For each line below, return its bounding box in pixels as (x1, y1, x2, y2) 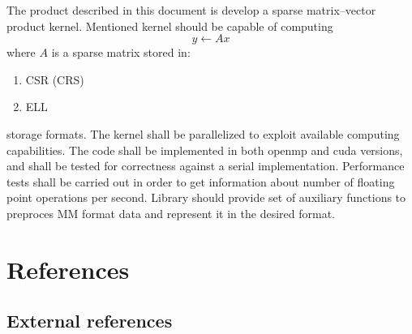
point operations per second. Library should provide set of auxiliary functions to (6, 189, 406, 206)
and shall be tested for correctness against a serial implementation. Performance (6, 157, 405, 174)
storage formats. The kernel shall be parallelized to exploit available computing (6, 125, 400, 142)
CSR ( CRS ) (25, 71, 84, 88)
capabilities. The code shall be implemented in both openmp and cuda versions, (6, 141, 403, 158)
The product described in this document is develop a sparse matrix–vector (6, 2, 376, 18)
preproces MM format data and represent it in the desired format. (6, 204, 335, 221)
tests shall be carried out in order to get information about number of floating (6, 173, 395, 190)
